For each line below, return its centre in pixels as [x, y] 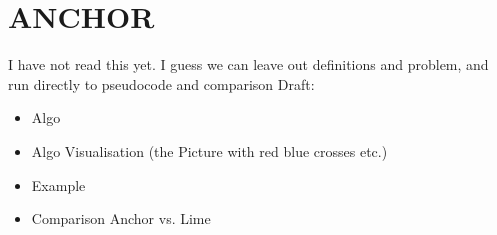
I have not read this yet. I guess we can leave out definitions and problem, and [248, 64]
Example [58, 184]
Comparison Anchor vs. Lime [121, 218]
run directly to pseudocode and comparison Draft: [161, 83]
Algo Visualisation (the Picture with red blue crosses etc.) [209, 150]
